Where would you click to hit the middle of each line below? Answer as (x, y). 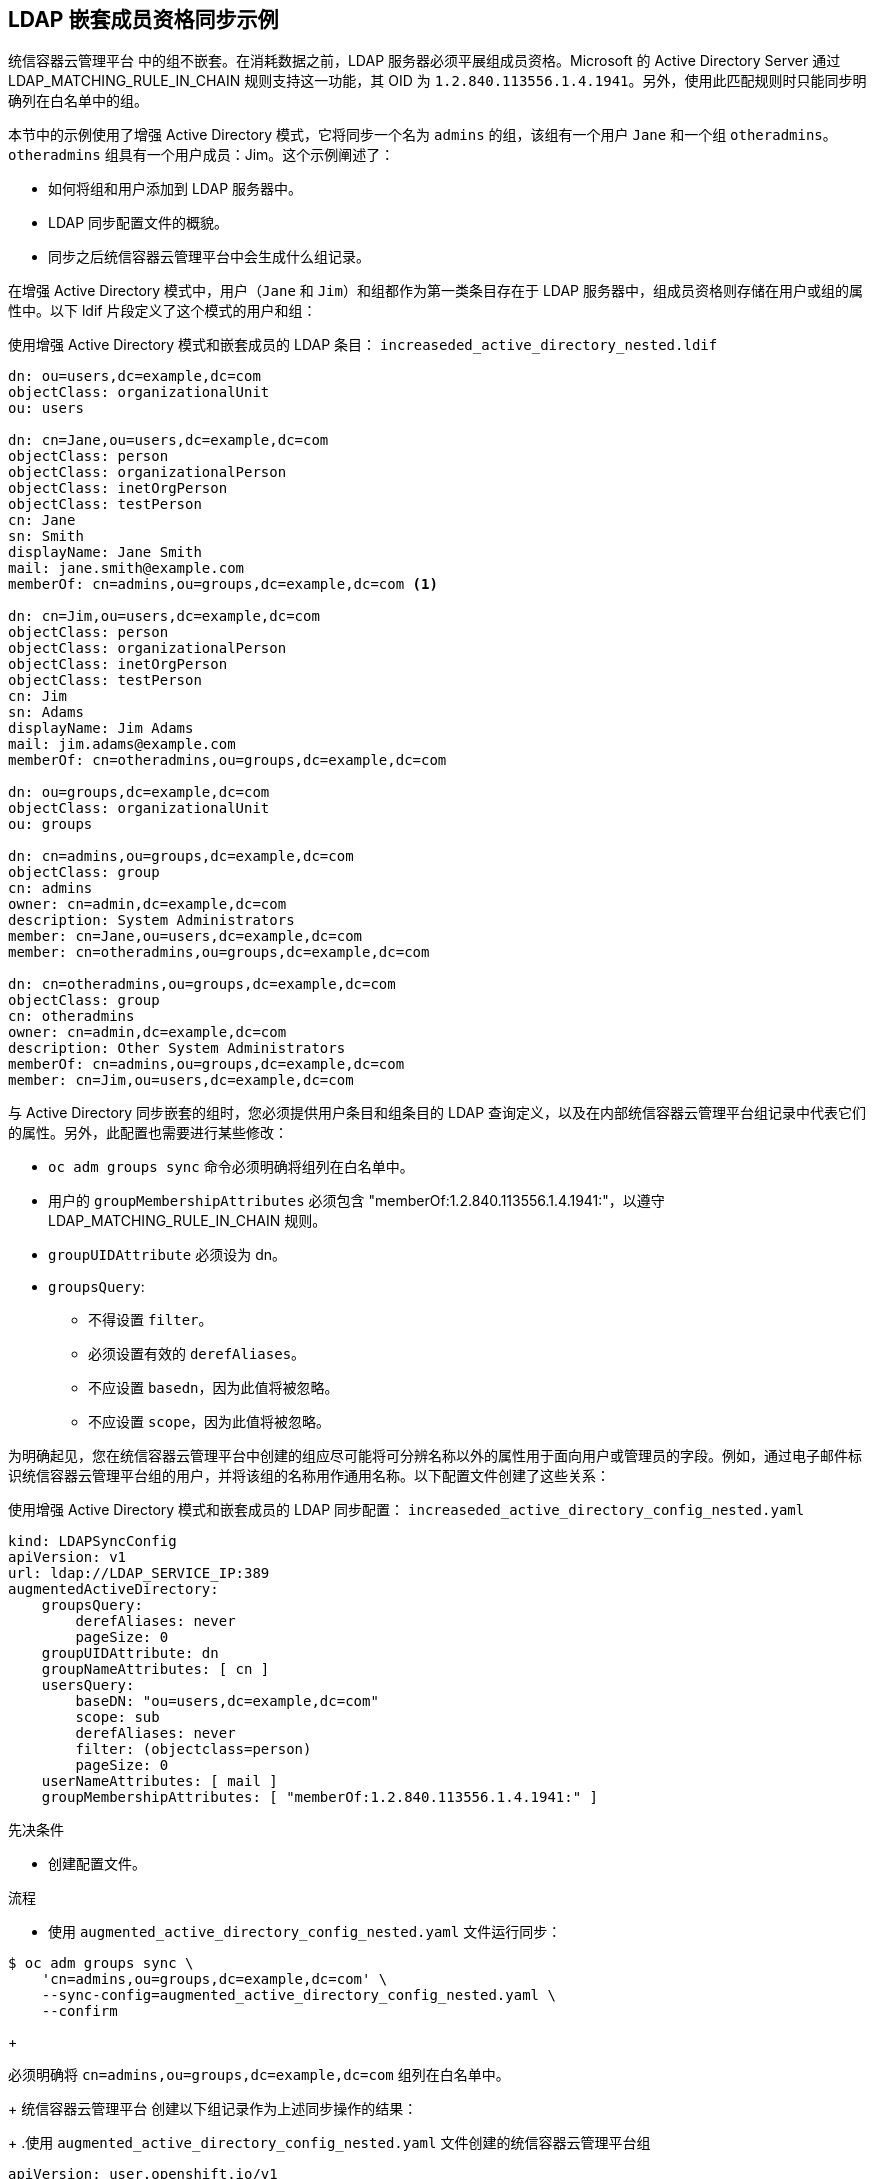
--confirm (79, 2011)
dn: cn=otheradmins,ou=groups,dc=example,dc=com (202, 984)
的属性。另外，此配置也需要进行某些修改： (148, 1133)
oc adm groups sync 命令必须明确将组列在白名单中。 (231, 1167)
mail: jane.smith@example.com (126, 568)
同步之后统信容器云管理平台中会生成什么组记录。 (209, 257)
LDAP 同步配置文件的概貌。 (138, 223)
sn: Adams (46, 712)
